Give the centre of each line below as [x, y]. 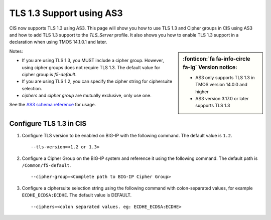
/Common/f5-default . [46, 165]
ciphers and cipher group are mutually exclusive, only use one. [87, 96]
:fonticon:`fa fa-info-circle [217, 59]
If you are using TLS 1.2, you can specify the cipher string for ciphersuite [97, 81]
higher [202, 91]
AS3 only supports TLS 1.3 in [225, 77]
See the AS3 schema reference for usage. [53, 105]
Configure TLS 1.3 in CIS [48, 124]
